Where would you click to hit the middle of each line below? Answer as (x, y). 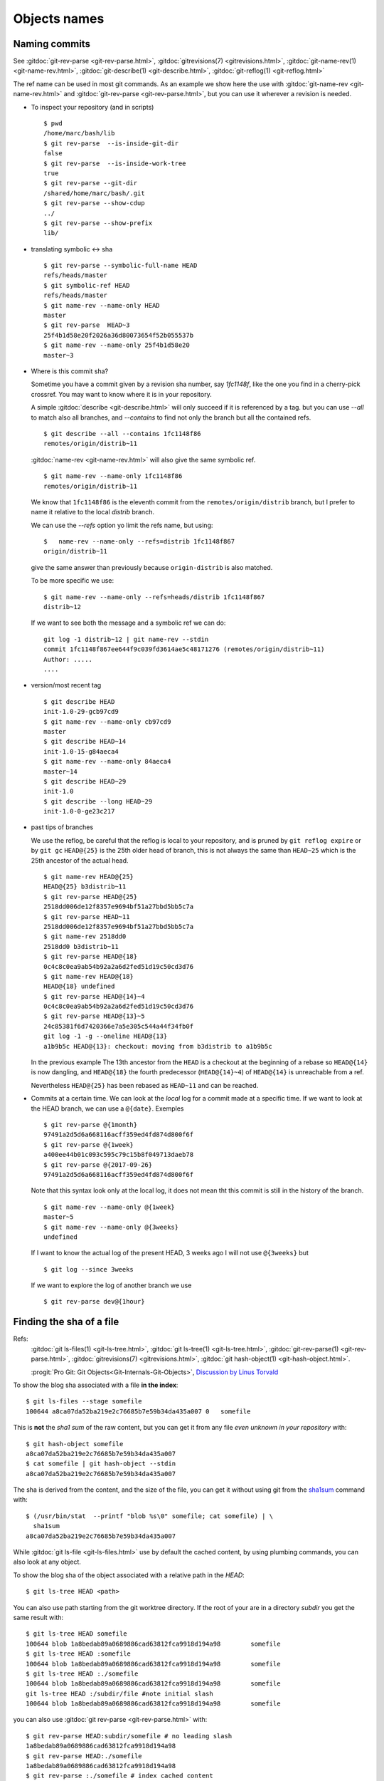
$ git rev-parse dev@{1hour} (94, 1302)
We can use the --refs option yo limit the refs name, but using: (122, 525)
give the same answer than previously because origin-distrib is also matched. (152, 567)
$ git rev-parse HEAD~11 (87, 917)
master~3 (59, 355)
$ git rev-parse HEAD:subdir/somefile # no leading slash (129, 1736)
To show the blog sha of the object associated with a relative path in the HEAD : (129, 1575)
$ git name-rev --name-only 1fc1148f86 (113, 476)
